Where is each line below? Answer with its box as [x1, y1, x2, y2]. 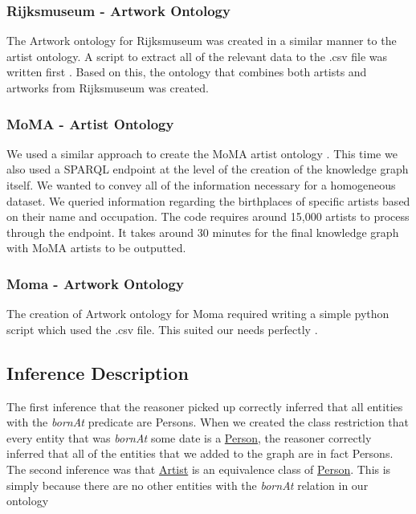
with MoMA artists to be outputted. [6, 239, 186, 256]
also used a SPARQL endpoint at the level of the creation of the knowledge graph [6, 161, 409, 177]
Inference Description [6, 360, 189, 385]
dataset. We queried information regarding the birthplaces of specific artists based [6, 192, 410, 209]
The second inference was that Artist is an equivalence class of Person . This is [6, 460, 391, 477]
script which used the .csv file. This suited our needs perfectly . [6, 320, 318, 337]
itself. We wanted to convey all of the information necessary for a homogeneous [6, 177, 396, 193]
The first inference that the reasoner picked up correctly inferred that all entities [6, 398, 403, 414]
